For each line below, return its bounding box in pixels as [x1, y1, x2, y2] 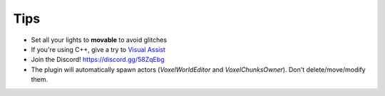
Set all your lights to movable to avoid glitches [31, 36, 168, 44]
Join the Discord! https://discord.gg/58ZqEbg [31, 55, 165, 64]
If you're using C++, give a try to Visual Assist [31, 45, 165, 53]
